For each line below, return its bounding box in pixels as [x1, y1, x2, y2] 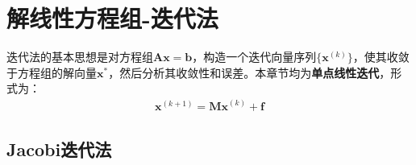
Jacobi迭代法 [6, 136, 112, 161]
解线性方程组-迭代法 [6, 2, 218, 35]
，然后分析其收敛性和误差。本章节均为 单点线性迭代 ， [108, 64, 391, 80]
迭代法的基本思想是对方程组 [6, 48, 153, 65]
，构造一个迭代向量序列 [192, 48, 317, 65]
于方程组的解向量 [6, 64, 97, 80]
